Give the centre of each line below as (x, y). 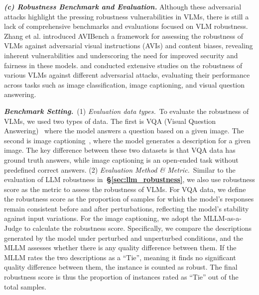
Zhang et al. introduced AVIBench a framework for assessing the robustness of (124, 36)
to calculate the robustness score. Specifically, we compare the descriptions (138, 228)
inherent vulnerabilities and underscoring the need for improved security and (121, 55)
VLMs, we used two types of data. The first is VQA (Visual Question (110, 121)
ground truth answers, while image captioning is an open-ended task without (121, 159)
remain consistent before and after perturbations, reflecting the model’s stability (127, 208)
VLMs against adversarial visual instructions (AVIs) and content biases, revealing (129, 46)
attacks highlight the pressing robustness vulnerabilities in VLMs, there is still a (127, 16)
